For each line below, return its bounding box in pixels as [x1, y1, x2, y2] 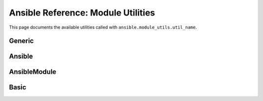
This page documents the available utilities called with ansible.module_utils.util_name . [9, 24, 197, 30]
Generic [9, 37, 34, 45]
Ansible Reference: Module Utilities [9, 7, 155, 18]
